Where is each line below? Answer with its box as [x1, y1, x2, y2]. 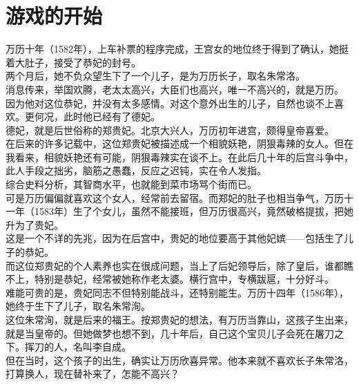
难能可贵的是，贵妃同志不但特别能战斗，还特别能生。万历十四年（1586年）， [6, 285, 349, 299]
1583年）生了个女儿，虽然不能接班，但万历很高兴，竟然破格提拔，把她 [34, 204, 353, 218]
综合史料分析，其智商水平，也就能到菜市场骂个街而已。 [6, 177, 257, 191]
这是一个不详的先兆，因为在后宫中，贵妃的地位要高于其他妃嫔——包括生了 [6, 231, 344, 245]
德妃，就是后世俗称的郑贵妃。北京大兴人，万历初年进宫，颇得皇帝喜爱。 [6, 122, 334, 137]
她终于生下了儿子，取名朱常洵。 [6, 299, 151, 313]
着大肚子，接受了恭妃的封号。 [6, 55, 141, 69]
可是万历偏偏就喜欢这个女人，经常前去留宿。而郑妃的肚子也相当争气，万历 [6, 190, 344, 205]
